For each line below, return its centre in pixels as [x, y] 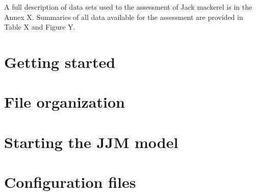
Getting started [60, 62]
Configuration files [70, 182]
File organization [65, 102]
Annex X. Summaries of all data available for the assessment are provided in [124, 17]
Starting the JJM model [91, 142]
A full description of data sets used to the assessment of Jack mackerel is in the [128, 7]
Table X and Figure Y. [40, 27]
